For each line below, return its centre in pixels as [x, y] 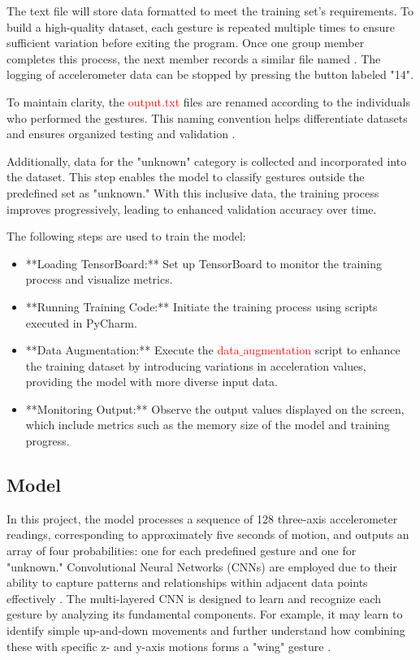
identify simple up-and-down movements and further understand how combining [206, 630]
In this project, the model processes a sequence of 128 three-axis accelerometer [202, 518]
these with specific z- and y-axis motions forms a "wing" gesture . [169, 646]
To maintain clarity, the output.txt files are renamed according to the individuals [208, 101]
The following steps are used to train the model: [126, 236]
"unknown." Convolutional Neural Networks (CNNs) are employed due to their [202, 566]
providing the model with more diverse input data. [152, 382]
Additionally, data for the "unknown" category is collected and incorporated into [207, 161]
